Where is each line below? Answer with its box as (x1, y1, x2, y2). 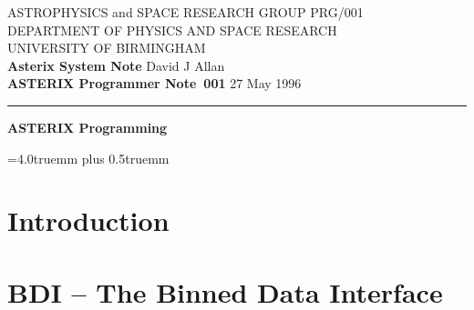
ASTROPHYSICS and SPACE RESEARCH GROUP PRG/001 (7, 3, 364, 21)
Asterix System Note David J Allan (7, 55, 225, 75)
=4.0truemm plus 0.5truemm (7, 148, 170, 167)
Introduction (7, 202, 170, 239)
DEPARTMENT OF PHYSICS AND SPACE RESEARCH (7, 20, 337, 39)
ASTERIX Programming (7, 117, 168, 136)
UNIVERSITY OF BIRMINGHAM (7, 38, 206, 57)
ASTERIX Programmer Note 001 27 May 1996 (7, 74, 302, 93)
